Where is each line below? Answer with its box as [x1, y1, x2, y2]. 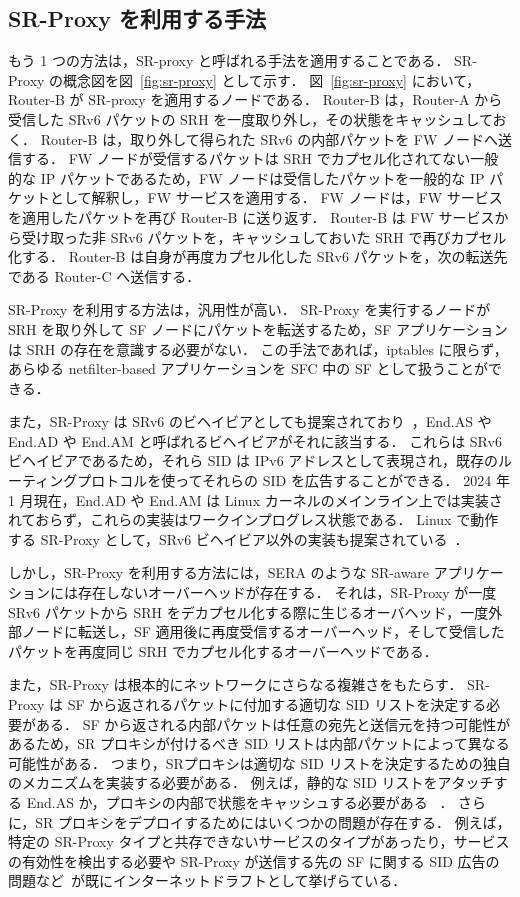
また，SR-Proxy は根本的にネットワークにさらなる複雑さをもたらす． [8, 674, 463, 695]
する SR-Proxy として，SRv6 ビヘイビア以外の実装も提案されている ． [8, 528, 469, 549]
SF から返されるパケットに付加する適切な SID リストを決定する [67, 694, 487, 715]
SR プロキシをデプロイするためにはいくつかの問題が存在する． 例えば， [35, 811, 511, 832]
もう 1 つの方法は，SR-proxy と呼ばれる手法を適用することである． [8, 50, 450, 71]
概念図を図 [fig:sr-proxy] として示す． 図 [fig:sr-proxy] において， [63, 69, 481, 90]
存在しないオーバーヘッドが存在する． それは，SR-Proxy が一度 [77, 582, 497, 603]
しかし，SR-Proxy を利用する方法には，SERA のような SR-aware [8, 562, 430, 583]
